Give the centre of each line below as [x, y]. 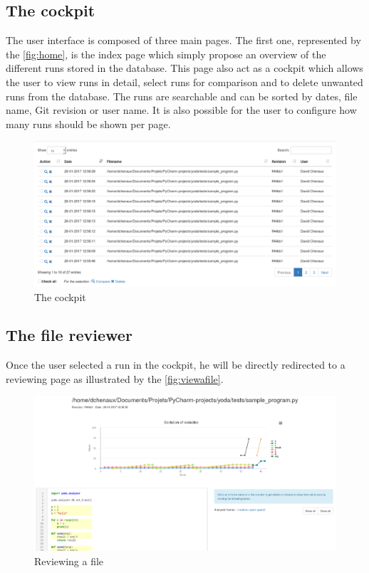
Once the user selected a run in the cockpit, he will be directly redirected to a [176, 365]
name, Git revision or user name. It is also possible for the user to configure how [181, 110]
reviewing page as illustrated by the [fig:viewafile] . [115, 378]
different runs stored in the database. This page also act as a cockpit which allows [184, 68]
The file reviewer [69, 335]
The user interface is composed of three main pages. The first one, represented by [183, 40]
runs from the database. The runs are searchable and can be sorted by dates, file [182, 96]
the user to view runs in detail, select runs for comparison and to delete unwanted [184, 82]
